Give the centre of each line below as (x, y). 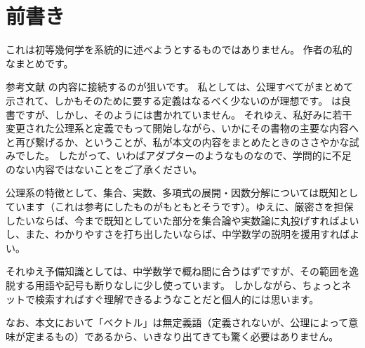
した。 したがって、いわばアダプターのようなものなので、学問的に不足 (188, 155)
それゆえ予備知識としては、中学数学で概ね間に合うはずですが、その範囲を (178, 271)
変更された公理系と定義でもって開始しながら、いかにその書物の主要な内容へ (182, 128)
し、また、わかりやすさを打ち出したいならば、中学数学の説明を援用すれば (178, 234)
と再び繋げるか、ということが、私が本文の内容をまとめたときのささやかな (178, 141)
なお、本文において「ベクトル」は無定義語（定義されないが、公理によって (177, 322)
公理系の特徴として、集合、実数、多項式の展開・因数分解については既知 (172, 193)
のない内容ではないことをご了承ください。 (104, 169)
